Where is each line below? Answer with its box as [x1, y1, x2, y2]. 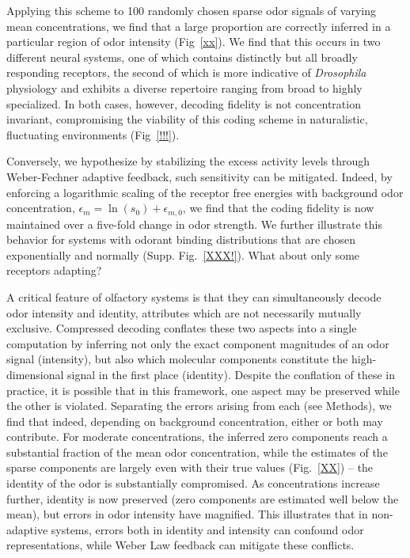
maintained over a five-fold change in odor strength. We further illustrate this [6, 215, 382, 232]
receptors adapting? [6, 262, 102, 279]
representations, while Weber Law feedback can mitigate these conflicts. [6, 537, 355, 553]
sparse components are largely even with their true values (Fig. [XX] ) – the [6, 459, 374, 476]
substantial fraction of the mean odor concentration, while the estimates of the [6, 443, 388, 460]
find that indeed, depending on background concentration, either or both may [6, 412, 383, 429]
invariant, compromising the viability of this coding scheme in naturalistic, [6, 111, 368, 127]
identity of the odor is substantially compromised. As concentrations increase [6, 475, 380, 492]
